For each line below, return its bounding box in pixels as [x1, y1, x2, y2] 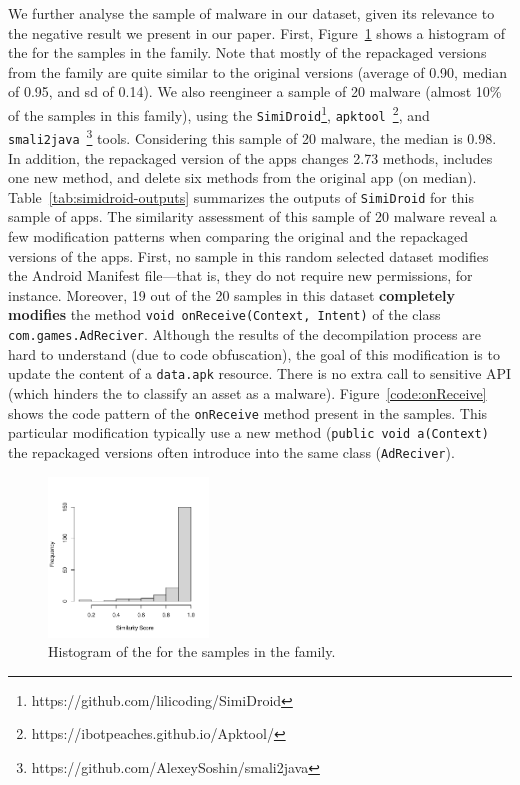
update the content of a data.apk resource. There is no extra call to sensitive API [8, 363, 512, 384]
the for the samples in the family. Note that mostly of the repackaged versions [8, 42, 487, 63]
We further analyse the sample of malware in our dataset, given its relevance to [8, 3, 495, 23]
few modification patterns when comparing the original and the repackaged [8, 226, 468, 247]
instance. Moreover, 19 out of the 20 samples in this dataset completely [8, 284, 456, 305]
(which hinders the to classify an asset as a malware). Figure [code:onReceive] [8, 382, 487, 403]
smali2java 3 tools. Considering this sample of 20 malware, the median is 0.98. [8, 125, 497, 148]
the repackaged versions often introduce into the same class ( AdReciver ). [8, 441, 455, 462]
